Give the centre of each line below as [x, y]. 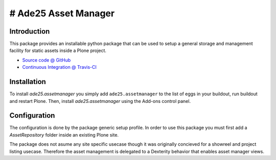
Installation [28, 82]
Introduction [30, 31]
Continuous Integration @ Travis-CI [60, 67]
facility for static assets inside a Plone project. [58, 50]
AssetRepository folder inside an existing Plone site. [64, 135]
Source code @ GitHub [47, 60]
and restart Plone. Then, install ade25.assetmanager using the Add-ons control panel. [100, 101]
